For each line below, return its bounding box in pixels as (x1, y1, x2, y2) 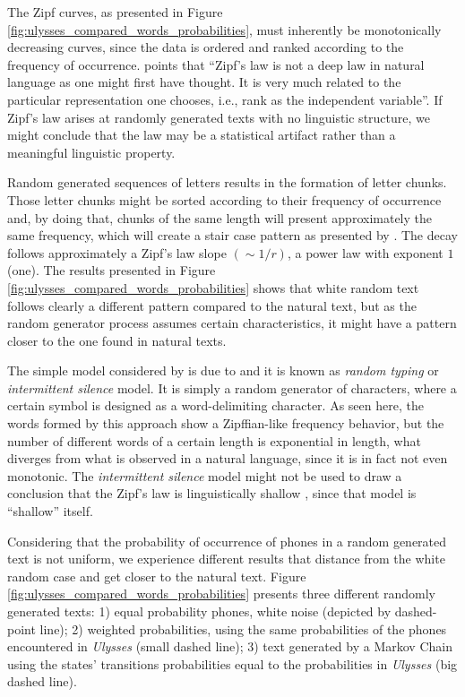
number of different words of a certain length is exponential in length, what (7, 431, 421, 450)
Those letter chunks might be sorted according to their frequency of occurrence (7, 190, 442, 209)
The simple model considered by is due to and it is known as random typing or (7, 361, 439, 380)
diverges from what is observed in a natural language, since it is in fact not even (7, 449, 448, 468)
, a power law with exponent (287, 243, 443, 262)
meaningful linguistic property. (7, 142, 176, 161)
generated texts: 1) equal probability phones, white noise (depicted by (7, 602, 392, 620)
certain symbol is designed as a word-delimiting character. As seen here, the (7, 396, 424, 415)
